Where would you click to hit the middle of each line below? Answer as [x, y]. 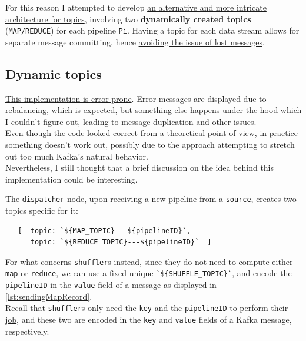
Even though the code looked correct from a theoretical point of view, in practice [152, 133]
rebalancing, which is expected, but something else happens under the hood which [154, 110]
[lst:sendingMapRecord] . [49, 296]
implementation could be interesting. [71, 179]
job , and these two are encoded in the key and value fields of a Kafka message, [149, 320]
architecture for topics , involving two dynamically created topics [128, 19]
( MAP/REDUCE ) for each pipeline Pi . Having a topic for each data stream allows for [152, 30]
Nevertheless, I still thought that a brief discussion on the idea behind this [140, 168]
